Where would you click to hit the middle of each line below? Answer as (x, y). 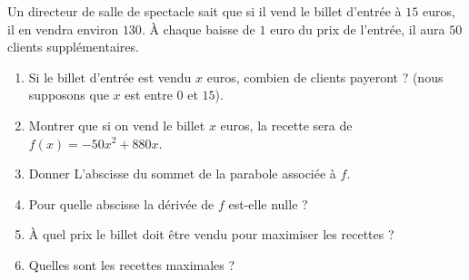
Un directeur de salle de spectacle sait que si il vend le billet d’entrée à (205, 11)
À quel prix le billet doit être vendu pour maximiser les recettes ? (211, 234)
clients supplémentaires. (73, 47)
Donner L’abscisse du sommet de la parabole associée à (182, 174)
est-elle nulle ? (268, 203)
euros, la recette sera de (286, 125)
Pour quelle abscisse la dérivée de (121, 203)
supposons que (69, 95)
